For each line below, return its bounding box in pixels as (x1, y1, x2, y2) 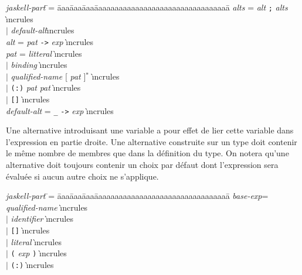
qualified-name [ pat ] (11, 70, 86, 82)
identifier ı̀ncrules (11, 212, 73, 225)
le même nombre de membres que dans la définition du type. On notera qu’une (6, 147, 289, 159)
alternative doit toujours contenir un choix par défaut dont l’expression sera (6, 159, 279, 171)
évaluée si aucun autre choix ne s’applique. (6, 170, 159, 182)
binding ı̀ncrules (11, 59, 67, 71)
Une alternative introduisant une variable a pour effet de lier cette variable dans (6, 124, 294, 136)
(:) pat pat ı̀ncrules (11, 81, 81, 94)
